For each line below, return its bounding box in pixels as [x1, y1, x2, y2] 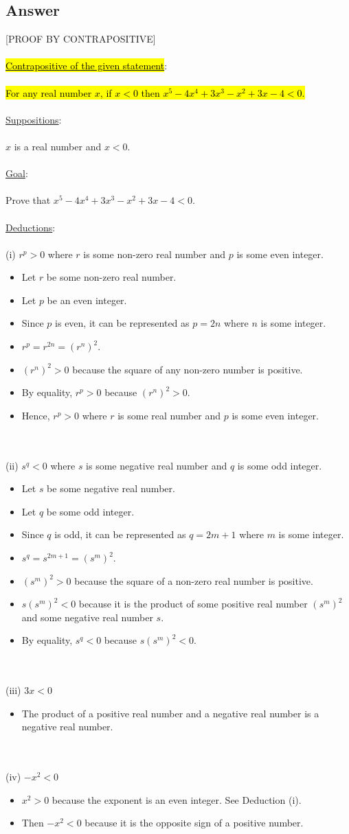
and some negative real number [21, 610, 153, 624]
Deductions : [5, 220, 56, 234]
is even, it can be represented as [55, 316, 190, 330]
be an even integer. [47, 292, 127, 307]
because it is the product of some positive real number [78, 596, 308, 611]
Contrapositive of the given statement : [5, 58, 168, 73]
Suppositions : [5, 112, 62, 126]
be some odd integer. [46, 504, 135, 518]
